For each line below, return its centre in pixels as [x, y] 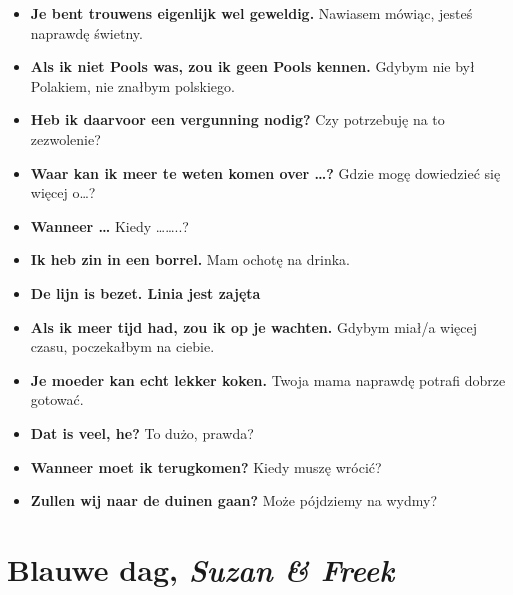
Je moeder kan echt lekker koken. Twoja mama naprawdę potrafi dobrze [268, 379]
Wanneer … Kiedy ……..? [109, 225]
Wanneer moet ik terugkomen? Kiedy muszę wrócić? [206, 466]
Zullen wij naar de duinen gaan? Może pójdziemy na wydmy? [233, 500]
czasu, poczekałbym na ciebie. [122, 346]
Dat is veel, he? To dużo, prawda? [142, 432]
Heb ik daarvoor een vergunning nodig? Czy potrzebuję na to [237, 119]
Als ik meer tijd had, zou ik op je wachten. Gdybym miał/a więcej [254, 326]
